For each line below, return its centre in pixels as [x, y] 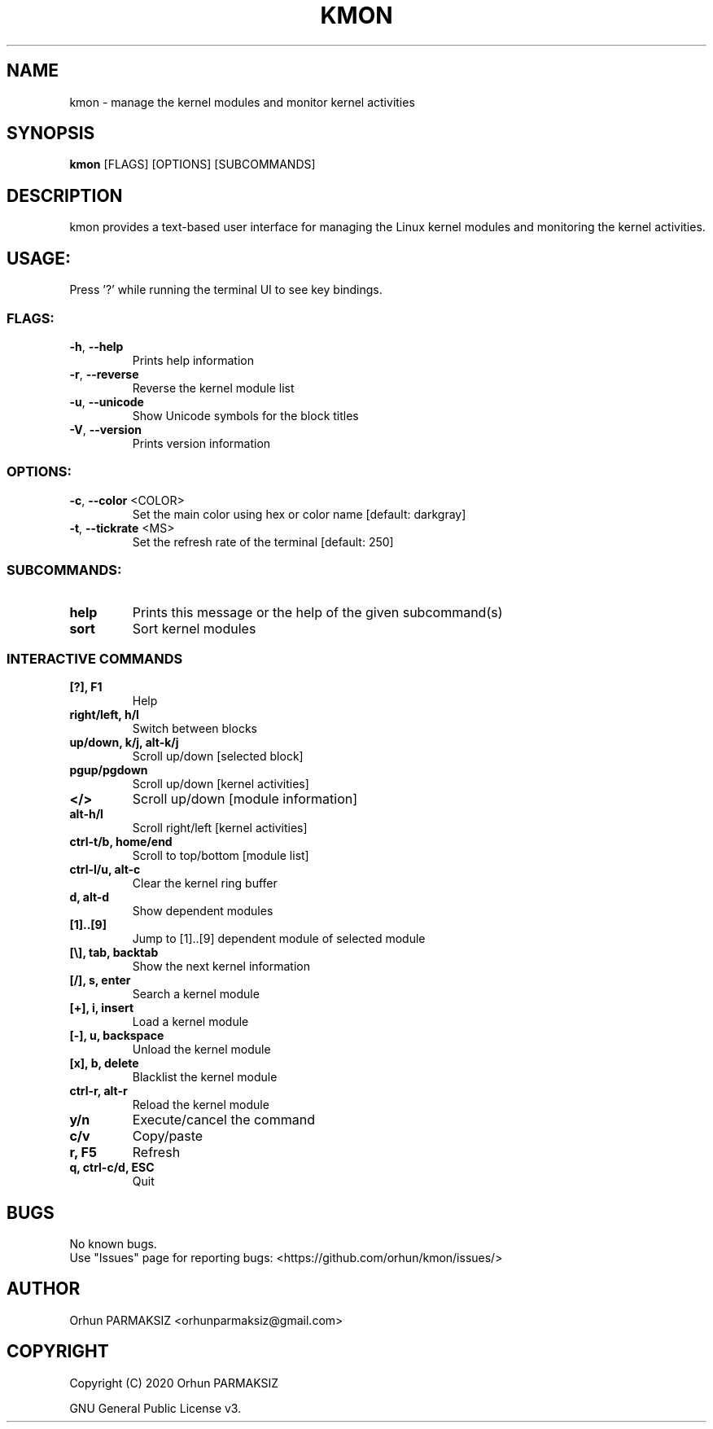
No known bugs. [113, 1243]
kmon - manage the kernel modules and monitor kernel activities [242, 102]
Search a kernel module [196, 994]
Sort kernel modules [194, 629]
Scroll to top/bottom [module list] [221, 856]
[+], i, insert [102, 1008]
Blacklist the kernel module [205, 1077]
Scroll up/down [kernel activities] [221, 784]
